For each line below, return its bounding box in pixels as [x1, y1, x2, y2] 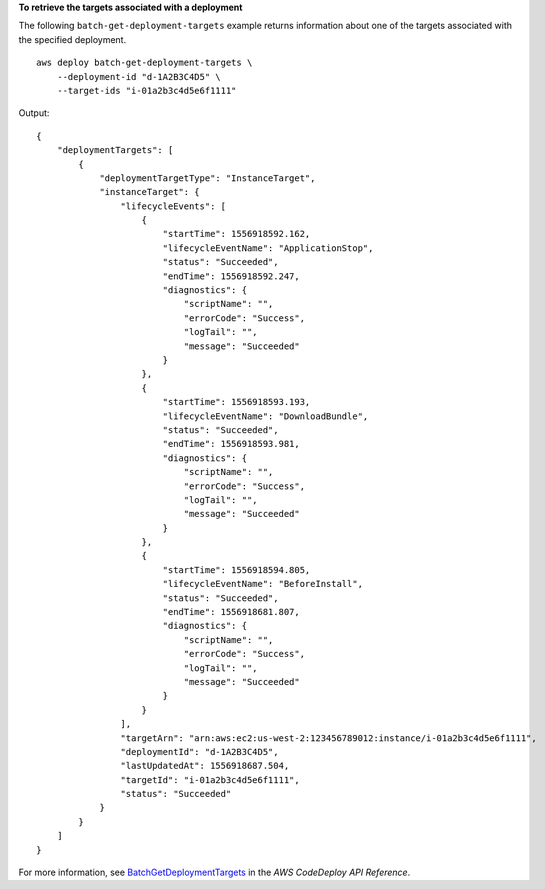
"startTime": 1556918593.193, [162, 396, 311, 408]
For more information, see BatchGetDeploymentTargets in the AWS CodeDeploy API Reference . [18, 866, 411, 879]
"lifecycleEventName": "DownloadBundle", [162, 410, 369, 422]
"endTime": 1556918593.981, [162, 438, 300, 450]
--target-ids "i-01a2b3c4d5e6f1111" [56, 85, 237, 96]
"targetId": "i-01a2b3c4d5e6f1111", [120, 774, 300, 785]
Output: [18, 107, 50, 119]
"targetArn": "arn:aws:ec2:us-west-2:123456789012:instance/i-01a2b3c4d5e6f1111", [120, 732, 537, 744]
